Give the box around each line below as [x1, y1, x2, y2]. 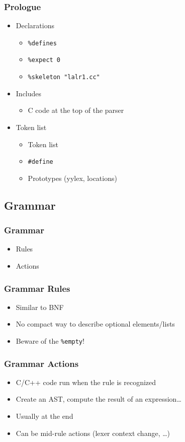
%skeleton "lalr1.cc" [28, 74, 100, 81]
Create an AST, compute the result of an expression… [16, 394, 181, 404]
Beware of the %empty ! [16, 336, 84, 346]
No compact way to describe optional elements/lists [16, 319, 175, 329]
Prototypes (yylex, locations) [28, 172, 117, 183]
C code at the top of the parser [28, 105, 124, 115]
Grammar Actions [4, 357, 79, 369]
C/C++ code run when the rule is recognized [16, 376, 156, 387]
